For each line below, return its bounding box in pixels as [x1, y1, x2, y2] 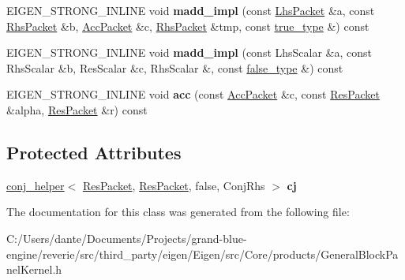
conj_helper [6, 177, 65, 193]
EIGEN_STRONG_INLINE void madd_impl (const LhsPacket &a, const [6, 2, 375, 18]
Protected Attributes [6, 140, 182, 164]
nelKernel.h [6, 261, 62, 278]
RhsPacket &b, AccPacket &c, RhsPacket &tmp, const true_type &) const [6, 17, 369, 34]
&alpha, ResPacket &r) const [6, 101, 148, 118]
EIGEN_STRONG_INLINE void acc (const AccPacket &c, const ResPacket [6, 86, 380, 103]
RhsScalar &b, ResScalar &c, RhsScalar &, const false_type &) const [6, 59, 343, 76]
